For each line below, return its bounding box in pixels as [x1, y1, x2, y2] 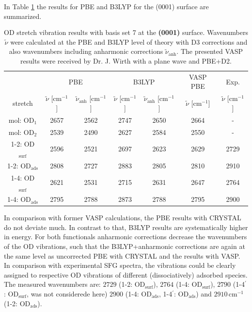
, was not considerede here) [27, 288, 108, 298]
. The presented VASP [176, 46, 243, 56]
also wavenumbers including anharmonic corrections [9, 46, 163, 56]
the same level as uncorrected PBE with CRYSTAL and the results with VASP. [4, 250, 240, 261]
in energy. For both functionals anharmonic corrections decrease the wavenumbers [4, 231, 247, 242]
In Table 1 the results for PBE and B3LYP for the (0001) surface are [4, 1, 209, 11]
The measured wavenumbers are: [4, 279, 101, 289]
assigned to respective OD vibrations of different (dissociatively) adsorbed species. [4, 269, 248, 279]
